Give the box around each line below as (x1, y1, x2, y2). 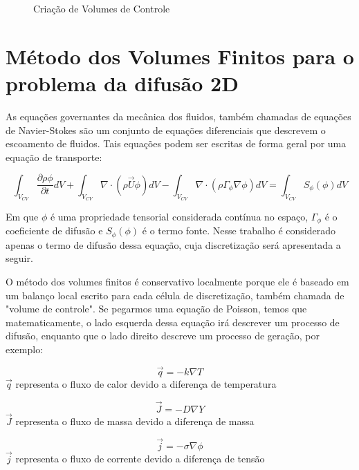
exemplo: (6, 342, 44, 357)
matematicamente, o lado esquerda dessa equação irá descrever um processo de (6, 314, 340, 329)
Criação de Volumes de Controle (33, 1, 170, 15)
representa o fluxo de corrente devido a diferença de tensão (15, 451, 265, 465)
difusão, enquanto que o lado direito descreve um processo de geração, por (6, 328, 320, 343)
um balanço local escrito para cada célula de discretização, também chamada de (6, 288, 344, 302)
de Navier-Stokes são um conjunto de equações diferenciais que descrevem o (6, 122, 326, 137)
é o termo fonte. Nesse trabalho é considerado (142, 223, 335, 238)
